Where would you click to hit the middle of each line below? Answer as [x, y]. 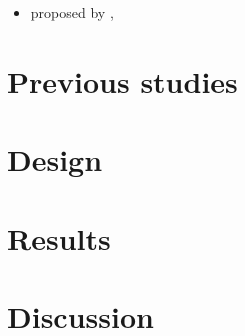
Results [59, 237]
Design [55, 159]
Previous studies [122, 80]
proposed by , [72, 12]
